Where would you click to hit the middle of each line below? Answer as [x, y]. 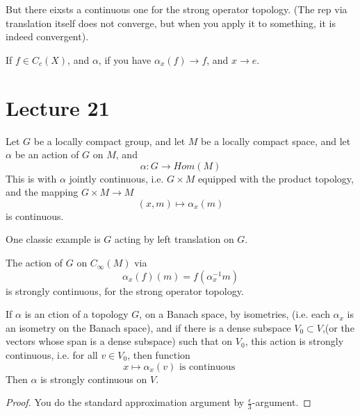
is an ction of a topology [76, 314]
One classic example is [53, 239]
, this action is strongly [294, 341]
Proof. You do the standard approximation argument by [125, 402]
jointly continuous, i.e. [116, 178]
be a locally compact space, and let [276, 141]
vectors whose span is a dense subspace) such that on [119, 341]
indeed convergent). [47, 36]
